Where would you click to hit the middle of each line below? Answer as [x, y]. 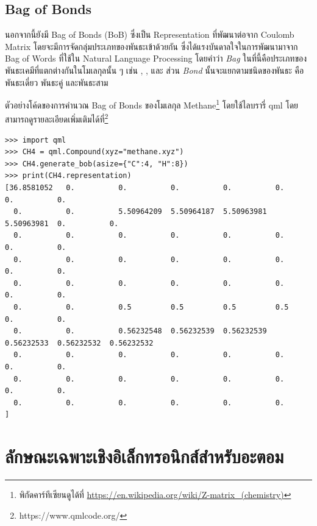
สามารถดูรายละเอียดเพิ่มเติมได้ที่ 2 [57, 118]
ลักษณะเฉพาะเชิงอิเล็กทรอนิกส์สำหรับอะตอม [144, 456]
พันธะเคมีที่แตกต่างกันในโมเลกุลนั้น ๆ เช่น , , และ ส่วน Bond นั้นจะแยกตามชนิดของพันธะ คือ [155, 70]
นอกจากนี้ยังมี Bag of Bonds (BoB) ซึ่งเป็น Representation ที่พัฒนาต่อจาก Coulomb [150, 34]
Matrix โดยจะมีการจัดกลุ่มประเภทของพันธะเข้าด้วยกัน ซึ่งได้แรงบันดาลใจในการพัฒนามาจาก [151, 46]
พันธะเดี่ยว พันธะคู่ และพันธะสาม [57, 82]
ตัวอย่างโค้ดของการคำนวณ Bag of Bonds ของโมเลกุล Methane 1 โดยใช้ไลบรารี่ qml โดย [152, 104]
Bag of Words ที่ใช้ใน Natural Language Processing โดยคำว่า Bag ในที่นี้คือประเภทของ [156, 58]
